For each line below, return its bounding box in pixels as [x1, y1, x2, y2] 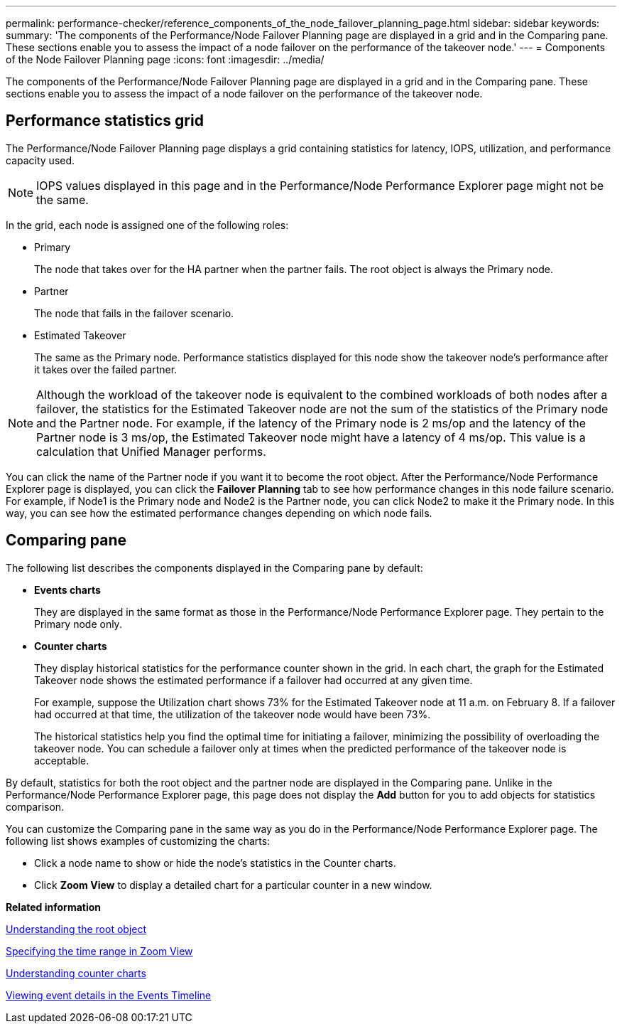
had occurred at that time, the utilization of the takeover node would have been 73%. [34, 708, 431, 720]
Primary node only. [34, 617, 122, 630]
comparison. [6, 800, 65, 813]
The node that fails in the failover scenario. [34, 306, 234, 319]
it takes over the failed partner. [34, 363, 178, 375]
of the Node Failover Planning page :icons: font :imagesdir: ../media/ [6, 53, 324, 65]
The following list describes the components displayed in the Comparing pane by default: [6, 561, 423, 574]
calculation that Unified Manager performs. [36, 444, 266, 459]
